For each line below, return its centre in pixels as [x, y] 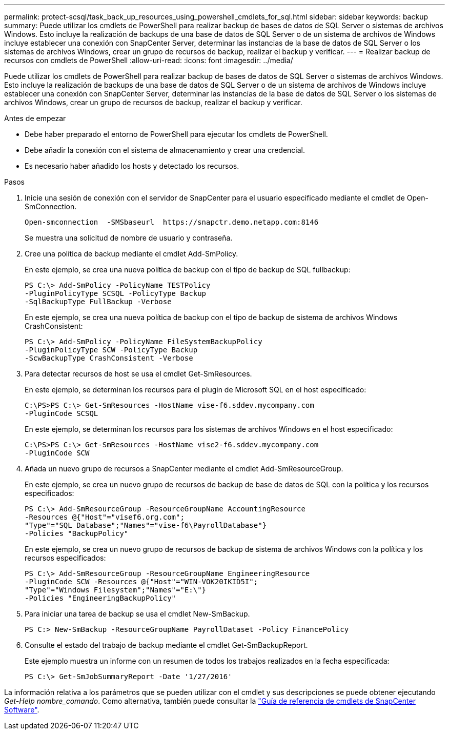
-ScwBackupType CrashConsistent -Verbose [109, 358]
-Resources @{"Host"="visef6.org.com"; [105, 517]
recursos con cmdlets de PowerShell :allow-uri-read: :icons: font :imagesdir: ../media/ [149, 60]
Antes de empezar [35, 118]
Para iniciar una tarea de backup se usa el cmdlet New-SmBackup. [137, 614]
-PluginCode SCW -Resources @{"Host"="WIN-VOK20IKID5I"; [141, 582]
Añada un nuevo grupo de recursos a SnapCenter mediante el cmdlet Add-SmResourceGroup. [184, 469]
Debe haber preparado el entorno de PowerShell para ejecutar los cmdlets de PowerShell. [176, 134]
